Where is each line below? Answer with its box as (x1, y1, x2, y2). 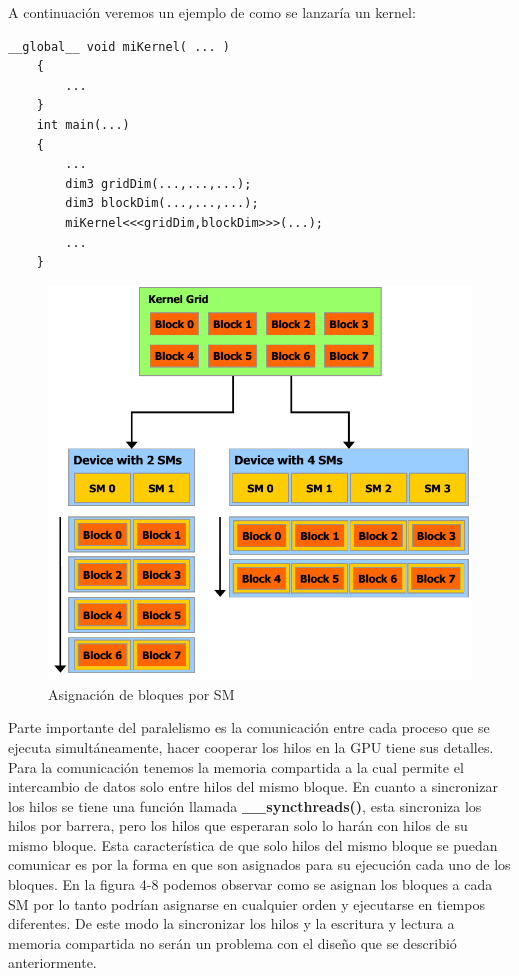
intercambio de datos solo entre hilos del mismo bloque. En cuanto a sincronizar (8, 776, 498, 797)
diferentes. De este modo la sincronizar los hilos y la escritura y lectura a (8, 913, 455, 934)
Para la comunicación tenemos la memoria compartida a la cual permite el (8, 756, 464, 777)
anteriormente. (8, 952, 97, 973)
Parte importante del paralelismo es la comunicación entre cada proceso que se (8, 717, 490, 738)
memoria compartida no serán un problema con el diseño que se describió (8, 932, 457, 953)
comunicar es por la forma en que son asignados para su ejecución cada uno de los (8, 854, 511, 875)
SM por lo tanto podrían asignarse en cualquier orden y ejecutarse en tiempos (8, 893, 485, 914)
